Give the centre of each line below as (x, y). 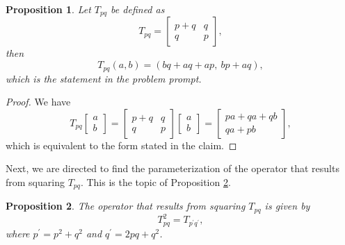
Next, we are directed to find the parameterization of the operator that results (172, 168)
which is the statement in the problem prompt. (104, 78)
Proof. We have (38, 102)
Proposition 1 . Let (48, 9)
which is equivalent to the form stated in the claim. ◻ (121, 145)
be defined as (138, 9)
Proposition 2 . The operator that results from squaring (126, 206)
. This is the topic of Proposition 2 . (155, 181)
